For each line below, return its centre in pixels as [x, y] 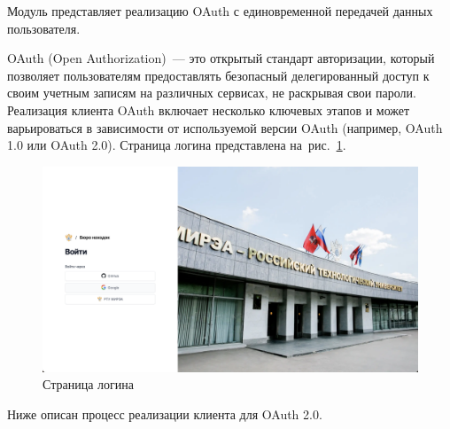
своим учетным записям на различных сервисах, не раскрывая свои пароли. [212, 93]
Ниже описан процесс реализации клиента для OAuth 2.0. [165, 413]
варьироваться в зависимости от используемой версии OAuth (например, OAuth [225, 127]
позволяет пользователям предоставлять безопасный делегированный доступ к [218, 75]
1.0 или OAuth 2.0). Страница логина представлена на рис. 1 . [177, 145]
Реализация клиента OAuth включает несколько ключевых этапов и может [209, 109]
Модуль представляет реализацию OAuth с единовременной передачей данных [220, 11]
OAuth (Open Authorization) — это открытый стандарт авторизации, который [221, 58]
